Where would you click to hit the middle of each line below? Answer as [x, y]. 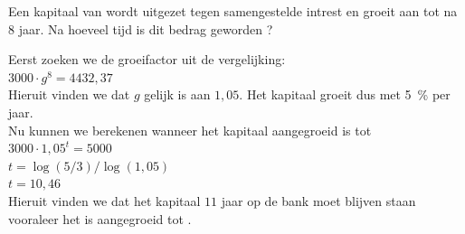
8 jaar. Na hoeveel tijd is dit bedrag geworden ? [141, 28]
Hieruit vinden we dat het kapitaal [104, 200]
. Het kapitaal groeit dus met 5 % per [345, 94]
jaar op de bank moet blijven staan [318, 200]
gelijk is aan [177, 94]
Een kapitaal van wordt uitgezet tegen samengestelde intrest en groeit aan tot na [233, 11]
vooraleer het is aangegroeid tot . [100, 218]
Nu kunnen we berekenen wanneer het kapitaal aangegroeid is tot [190, 130]
